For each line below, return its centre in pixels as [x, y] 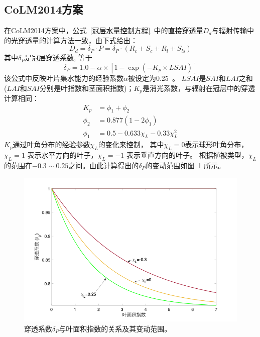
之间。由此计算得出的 [104, 165]
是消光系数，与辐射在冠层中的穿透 [199, 88]
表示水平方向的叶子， [62, 155]
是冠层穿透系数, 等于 [58, 58]
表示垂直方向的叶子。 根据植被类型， [187, 155]
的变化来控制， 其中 [131, 144]
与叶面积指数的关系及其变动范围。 [115, 328]
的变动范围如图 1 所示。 [185, 165]
